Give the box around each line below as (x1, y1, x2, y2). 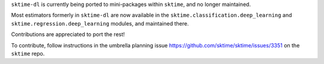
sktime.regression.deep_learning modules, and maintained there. (11, 20, 189, 27)
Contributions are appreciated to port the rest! (11, 31, 125, 38)
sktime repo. (11, 50, 45, 57)
